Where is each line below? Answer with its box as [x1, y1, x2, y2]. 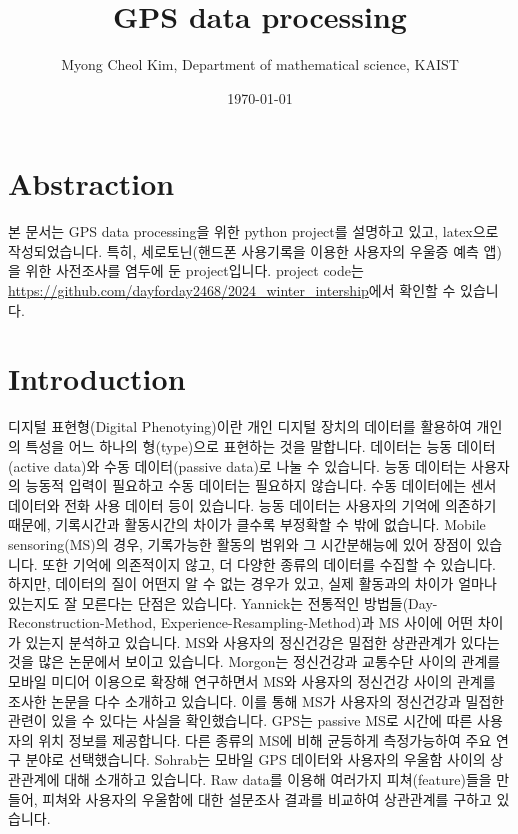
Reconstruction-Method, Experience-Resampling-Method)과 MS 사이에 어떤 [8, 612, 474, 633]
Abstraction [8, 163, 175, 204]
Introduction [8, 358, 186, 399]
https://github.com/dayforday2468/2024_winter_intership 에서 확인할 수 [8, 280, 456, 301]
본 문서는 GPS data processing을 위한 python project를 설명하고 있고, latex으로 [8, 221, 499, 242]
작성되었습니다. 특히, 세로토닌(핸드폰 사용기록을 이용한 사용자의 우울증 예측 [8, 240, 479, 261]
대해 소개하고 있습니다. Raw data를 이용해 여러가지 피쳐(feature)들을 [64, 769, 492, 790]
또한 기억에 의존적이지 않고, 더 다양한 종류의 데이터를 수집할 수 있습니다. [42, 553, 496, 574]
